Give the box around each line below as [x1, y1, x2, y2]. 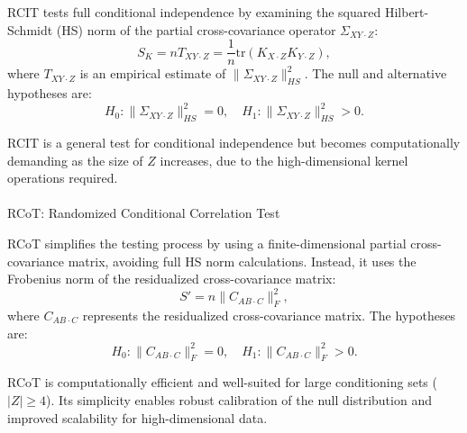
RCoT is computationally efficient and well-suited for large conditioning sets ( [7, 373, 437, 392]
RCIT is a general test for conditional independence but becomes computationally [7, 132, 461, 151]
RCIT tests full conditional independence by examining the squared [7, 3, 381, 21]
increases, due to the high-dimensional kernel [160, 150, 408, 169]
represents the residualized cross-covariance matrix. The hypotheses [82, 305, 456, 324]
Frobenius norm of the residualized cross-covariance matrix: [7, 269, 336, 288]
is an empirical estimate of [79, 64, 226, 83]
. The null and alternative [304, 64, 447, 83]
